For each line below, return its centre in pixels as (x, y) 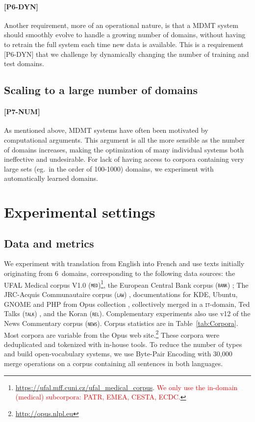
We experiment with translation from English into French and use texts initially (124, 263)
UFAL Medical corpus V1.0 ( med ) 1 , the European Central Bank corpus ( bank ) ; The (126, 284)
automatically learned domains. (51, 178)
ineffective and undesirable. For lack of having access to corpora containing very (124, 159)
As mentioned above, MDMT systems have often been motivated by (106, 130)
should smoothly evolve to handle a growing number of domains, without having (125, 35)
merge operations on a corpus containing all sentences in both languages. (114, 363)
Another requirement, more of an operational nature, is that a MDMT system (121, 25)
